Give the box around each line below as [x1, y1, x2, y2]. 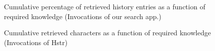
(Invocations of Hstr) [4, 37, 68, 47]
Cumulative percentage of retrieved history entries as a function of [4, 1, 206, 11]
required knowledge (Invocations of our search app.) [4, 11, 161, 21]
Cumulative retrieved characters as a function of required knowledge [4, 27, 211, 38]
